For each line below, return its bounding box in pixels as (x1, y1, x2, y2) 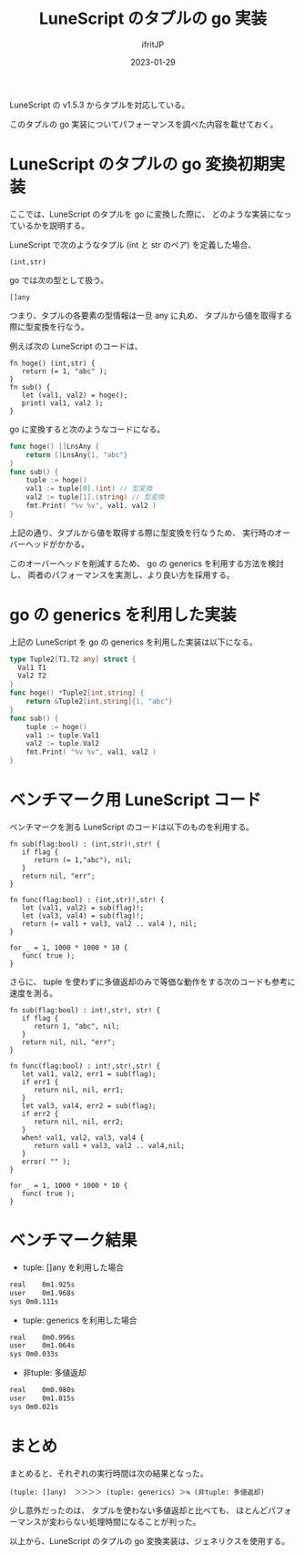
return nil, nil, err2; (33, 1117, 125, 1126)
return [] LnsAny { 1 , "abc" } (25, 450, 128, 460)
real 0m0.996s (9, 1333, 76, 1342)
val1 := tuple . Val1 (25, 730, 100, 740)
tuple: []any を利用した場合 (22, 1262, 125, 1273)
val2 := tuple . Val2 (25, 739, 100, 748)
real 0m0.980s (9, 1386, 76, 1395)
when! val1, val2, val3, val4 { (21, 1133, 145, 1143)
